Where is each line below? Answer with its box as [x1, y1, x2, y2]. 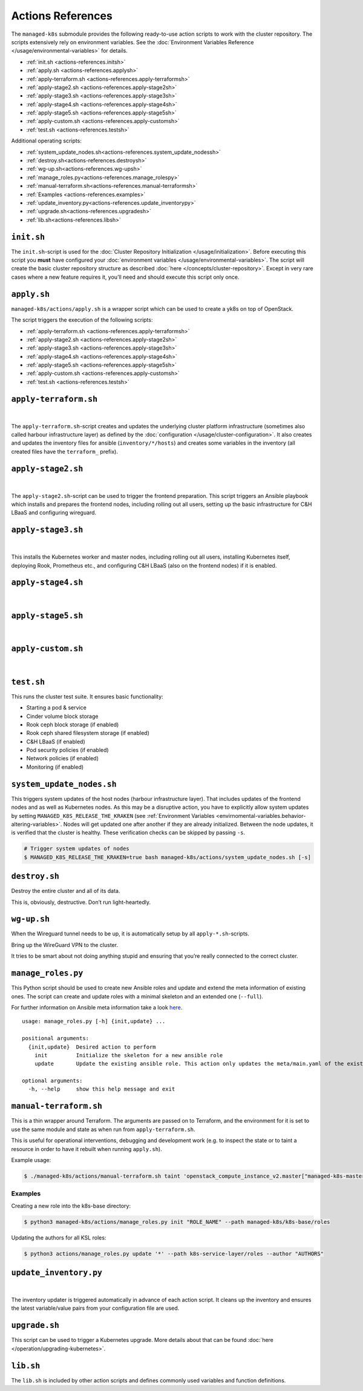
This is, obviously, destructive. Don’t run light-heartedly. [11, 898, 151, 906]
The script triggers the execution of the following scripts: [11, 316, 153, 324]
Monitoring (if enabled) [26, 763, 84, 771]
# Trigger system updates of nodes [24, 845, 129, 852]
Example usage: [11, 1156, 51, 1163]
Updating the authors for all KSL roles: [11, 1233, 106, 1241]
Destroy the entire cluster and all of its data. [11, 888, 120, 895]
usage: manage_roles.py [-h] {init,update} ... [22, 1018, 166, 1025]
